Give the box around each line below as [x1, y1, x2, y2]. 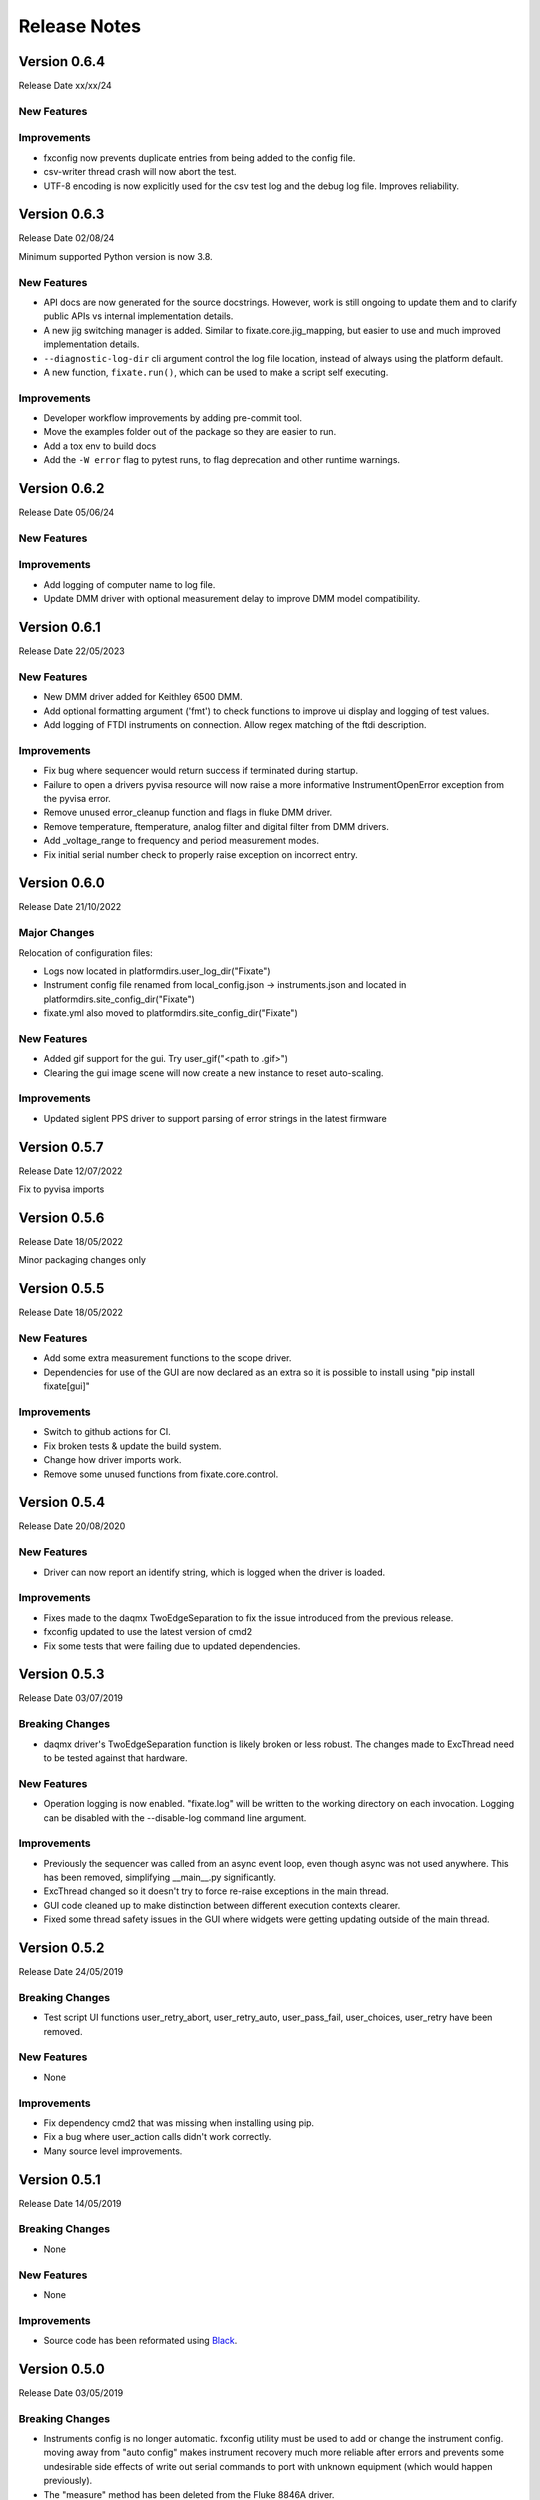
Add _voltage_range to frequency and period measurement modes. [43, 835, 320, 847]
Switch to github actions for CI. [43, 1426, 172, 1438]
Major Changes [18, 926, 95, 940]
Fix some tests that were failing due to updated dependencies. [43, 1640, 301, 1652]
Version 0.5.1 [18, 2171, 102, 2188]
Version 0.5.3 [18, 1666, 105, 1683]
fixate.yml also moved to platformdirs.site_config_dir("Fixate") [43, 1007, 299, 1019]
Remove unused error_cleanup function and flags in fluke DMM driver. [43, 806, 333, 819]
